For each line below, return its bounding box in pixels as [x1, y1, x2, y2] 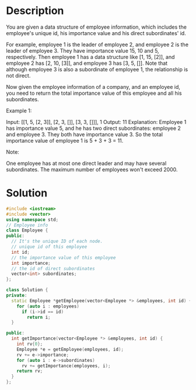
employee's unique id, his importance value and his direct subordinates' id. [6, 29, 187, 36]
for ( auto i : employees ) [16, 303, 80, 309]
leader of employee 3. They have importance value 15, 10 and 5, [6, 47, 159, 54]
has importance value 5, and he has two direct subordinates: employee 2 [6, 125, 181, 132]
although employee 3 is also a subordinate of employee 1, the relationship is [6, 65, 188, 73]
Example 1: [6, 107, 32, 114]
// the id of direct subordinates [11, 265, 95, 271]
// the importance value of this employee [11, 254, 116, 261]
